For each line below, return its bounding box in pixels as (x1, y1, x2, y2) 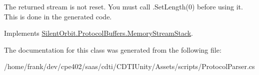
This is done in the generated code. (4, 11, 112, 21)
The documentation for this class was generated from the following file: (4, 44, 221, 55)
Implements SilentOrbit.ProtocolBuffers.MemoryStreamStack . (4, 28, 193, 38)
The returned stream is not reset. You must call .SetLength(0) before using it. (4, 1, 243, 11)
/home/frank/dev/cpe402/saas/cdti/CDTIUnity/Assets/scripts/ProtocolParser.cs (4, 61, 255, 72)
